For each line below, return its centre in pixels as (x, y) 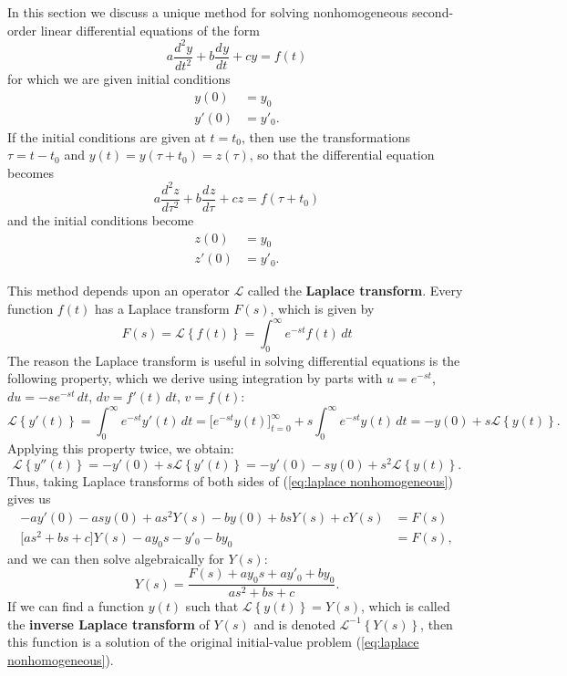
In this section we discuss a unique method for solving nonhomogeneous (208, 12)
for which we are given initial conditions (119, 79)
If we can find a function (76, 606)
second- (433, 12)
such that (212, 606)
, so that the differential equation (342, 155)
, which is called (406, 606)
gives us (29, 499)
